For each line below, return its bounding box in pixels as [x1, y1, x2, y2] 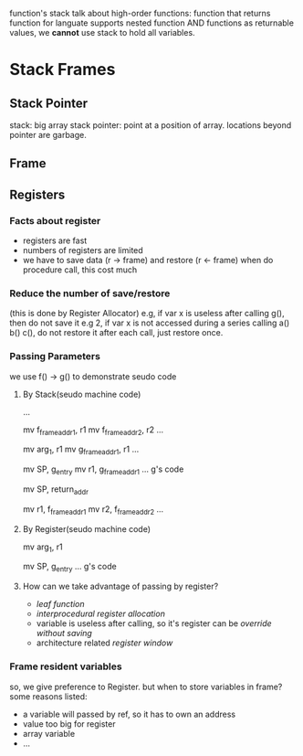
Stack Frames [9, 59, 116, 80]
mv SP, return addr [22, 484, 89, 496]
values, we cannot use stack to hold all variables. [9, 27, 195, 37]
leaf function [36, 599, 85, 610]
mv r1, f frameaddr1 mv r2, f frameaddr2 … [22, 503, 164, 516]
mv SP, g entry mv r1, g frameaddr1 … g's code [22, 463, 184, 477]
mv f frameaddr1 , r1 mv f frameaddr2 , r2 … [22, 424, 164, 437]
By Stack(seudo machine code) [22, 389, 141, 399]
